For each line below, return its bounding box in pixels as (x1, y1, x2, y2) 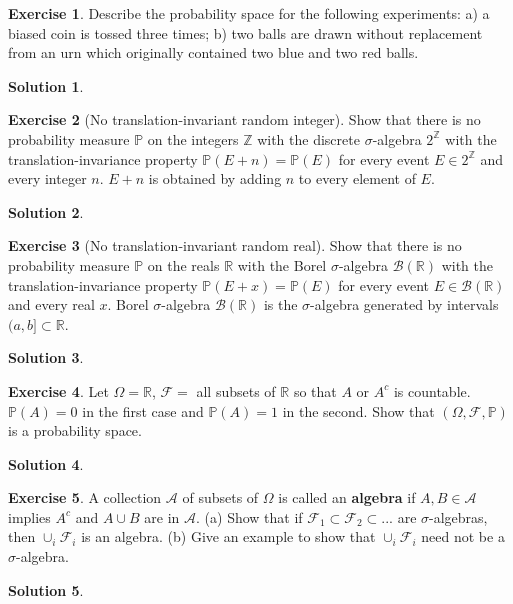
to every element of (298, 168, 416, 189)
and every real (8, 294, 95, 315)
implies (8, 506, 51, 527)
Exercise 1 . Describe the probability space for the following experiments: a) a (8, 3, 490, 23)
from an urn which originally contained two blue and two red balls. (8, 42, 419, 63)
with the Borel (237, 254, 327, 275)
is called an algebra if (278, 487, 416, 508)
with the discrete (257, 128, 360, 149)
